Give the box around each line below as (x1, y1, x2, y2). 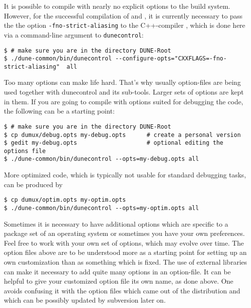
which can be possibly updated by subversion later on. (4, 295, 166, 305)
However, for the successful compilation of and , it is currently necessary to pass (4, 10, 243, 20)
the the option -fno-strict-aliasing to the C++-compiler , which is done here (4, 20, 246, 30)
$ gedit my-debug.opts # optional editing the (4, 139, 224, 147)
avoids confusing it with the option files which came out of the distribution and (4, 285, 240, 295)
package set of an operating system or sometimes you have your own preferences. (4, 228, 245, 238)
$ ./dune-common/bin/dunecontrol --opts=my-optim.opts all (4, 204, 199, 212)
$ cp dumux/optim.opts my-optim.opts (4, 196, 126, 204)
